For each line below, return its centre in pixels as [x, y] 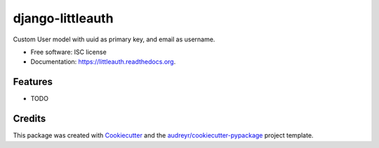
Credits [29, 119]
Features [33, 82]
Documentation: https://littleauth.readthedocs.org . [103, 62]
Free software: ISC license [68, 52]
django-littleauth [63, 18]
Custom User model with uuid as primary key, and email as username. [114, 39]
